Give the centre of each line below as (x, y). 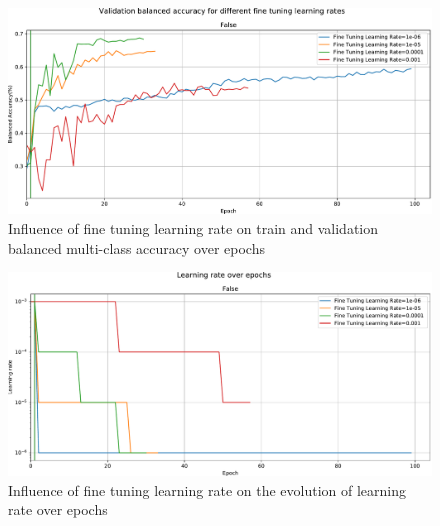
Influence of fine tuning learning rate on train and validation (193, 227)
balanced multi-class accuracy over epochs (136, 247)
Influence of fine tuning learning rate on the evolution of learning (207, 489)
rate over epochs (58, 509)
